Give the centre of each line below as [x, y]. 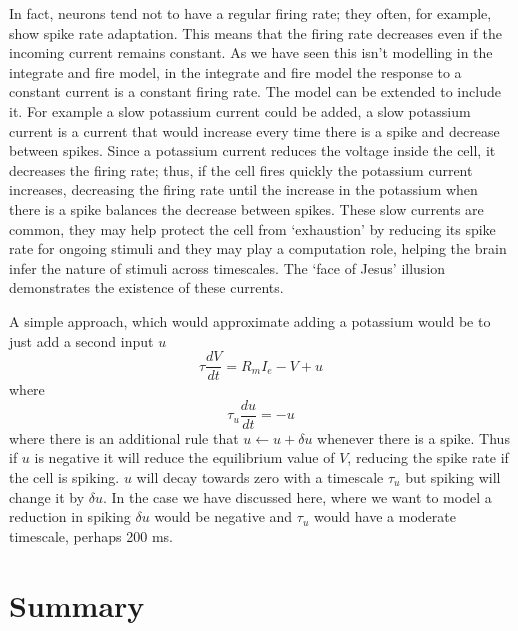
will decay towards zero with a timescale [260, 477]
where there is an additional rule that [124, 437]
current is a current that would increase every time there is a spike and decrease [254, 130]
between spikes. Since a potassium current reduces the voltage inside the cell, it [252, 150]
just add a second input [81, 340]
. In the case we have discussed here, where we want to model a [297, 496]
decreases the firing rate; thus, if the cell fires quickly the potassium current [241, 169]
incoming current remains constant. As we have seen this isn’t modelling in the [251, 52]
